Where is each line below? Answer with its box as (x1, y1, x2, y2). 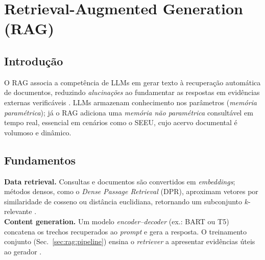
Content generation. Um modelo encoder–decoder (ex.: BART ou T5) (4, 216, 229, 226)
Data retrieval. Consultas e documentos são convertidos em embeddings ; (4, 176, 235, 186)
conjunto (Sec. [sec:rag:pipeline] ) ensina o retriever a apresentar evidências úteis (4, 236, 255, 247)
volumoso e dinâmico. (4, 127, 71, 137)
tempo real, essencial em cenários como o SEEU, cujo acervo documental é (4, 117, 237, 128)
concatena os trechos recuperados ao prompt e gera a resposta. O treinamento (4, 226, 247, 237)
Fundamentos (4, 152, 76, 168)
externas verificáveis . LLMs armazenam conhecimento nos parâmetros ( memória (4, 97, 257, 107)
